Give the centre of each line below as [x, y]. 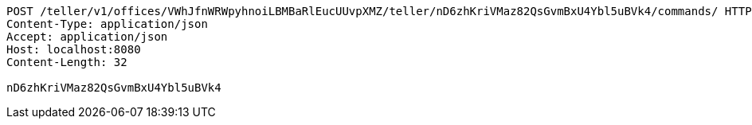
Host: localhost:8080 [74, 49]
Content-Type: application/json [107, 24]
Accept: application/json [87, 37]
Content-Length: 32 [67, 62]
